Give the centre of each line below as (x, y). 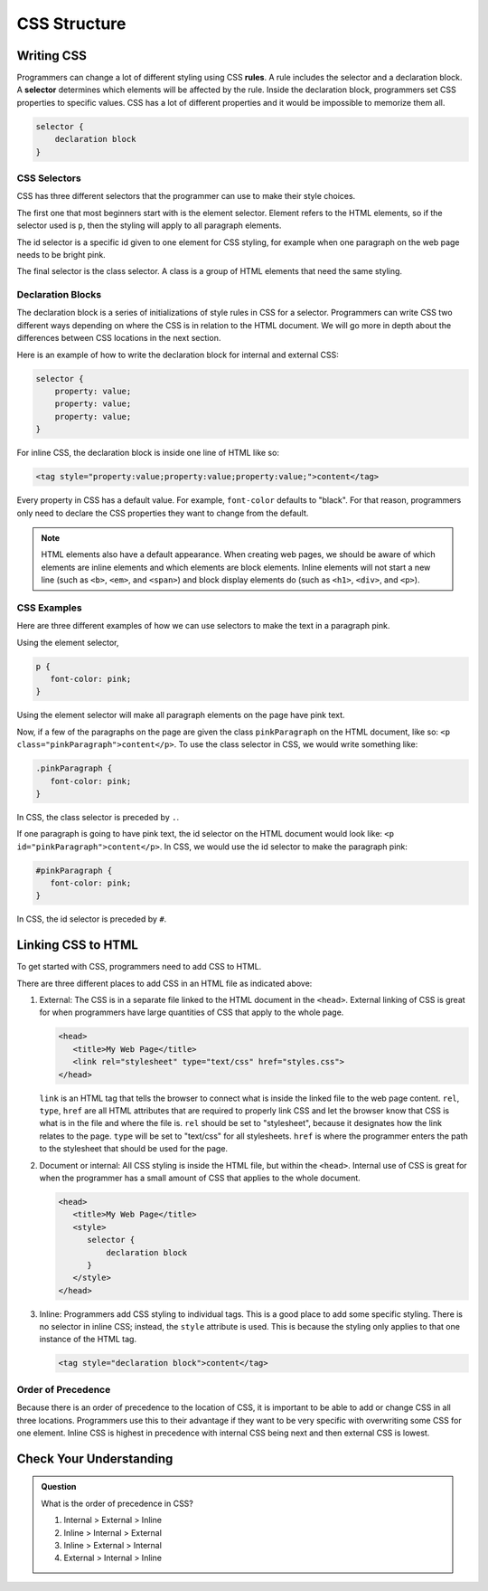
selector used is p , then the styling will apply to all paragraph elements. (149, 225)
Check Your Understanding (95, 1458)
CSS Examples (49, 608)
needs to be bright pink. (61, 254)
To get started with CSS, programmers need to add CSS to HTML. (139, 967)
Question (59, 1487)
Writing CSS (52, 56)
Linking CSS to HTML (78, 945)
